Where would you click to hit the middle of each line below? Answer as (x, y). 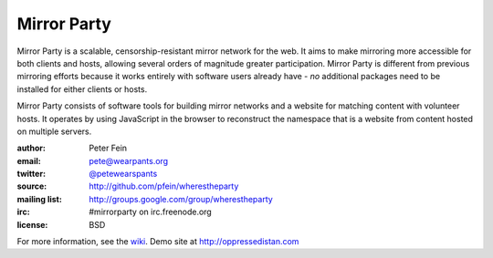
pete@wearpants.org (129, 160)
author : (31, 148)
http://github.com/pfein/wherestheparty (164, 186)
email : (29, 160)
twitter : (31, 174)
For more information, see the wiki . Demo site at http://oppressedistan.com (158, 242)
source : (32, 186)
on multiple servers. (54, 131)
